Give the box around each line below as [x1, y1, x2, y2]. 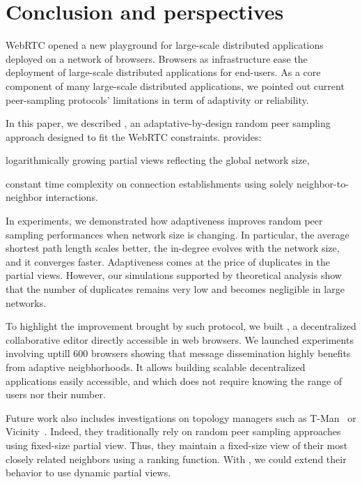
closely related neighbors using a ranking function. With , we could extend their [6, 451, 347, 466]
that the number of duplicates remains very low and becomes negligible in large [6, 282, 345, 296]
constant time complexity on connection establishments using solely [6, 176, 294, 190]
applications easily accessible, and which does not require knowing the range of [6, 373, 343, 388]
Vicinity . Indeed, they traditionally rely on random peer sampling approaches [6, 424, 341, 439]
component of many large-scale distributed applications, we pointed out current [6, 78, 345, 93]
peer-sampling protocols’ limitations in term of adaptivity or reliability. [6, 92, 309, 107]
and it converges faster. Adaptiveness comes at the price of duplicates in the [6, 254, 331, 269]
